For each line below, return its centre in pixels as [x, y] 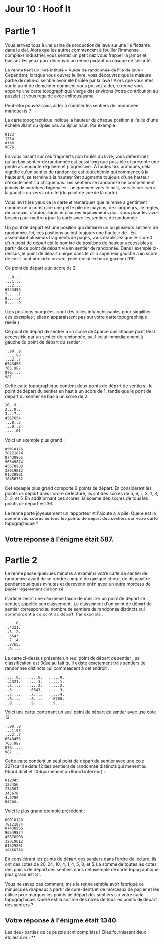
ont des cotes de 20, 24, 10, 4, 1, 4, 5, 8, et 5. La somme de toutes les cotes [81, 864]
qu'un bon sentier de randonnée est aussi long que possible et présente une [82, 162]
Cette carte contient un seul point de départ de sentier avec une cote [75, 761]
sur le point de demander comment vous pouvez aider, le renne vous [74, 86]
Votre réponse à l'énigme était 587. [59, 539]
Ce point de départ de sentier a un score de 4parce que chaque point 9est [80, 332]
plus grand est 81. [23, 874]
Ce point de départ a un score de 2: [41, 268]
